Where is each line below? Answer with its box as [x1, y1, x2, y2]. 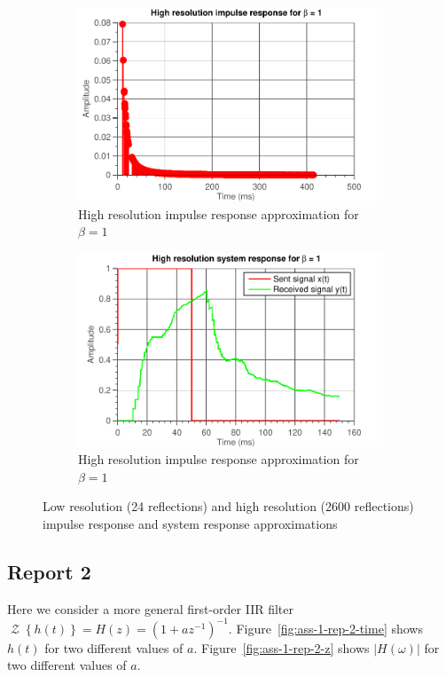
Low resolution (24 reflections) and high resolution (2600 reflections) [43, 497, 414, 516]
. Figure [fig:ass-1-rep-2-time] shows [228, 618, 423, 637]
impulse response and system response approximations [43, 514, 338, 532]
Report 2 [7, 557, 91, 585]
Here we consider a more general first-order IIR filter [7, 599, 294, 618]
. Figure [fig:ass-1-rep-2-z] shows [193, 638, 370, 657]
